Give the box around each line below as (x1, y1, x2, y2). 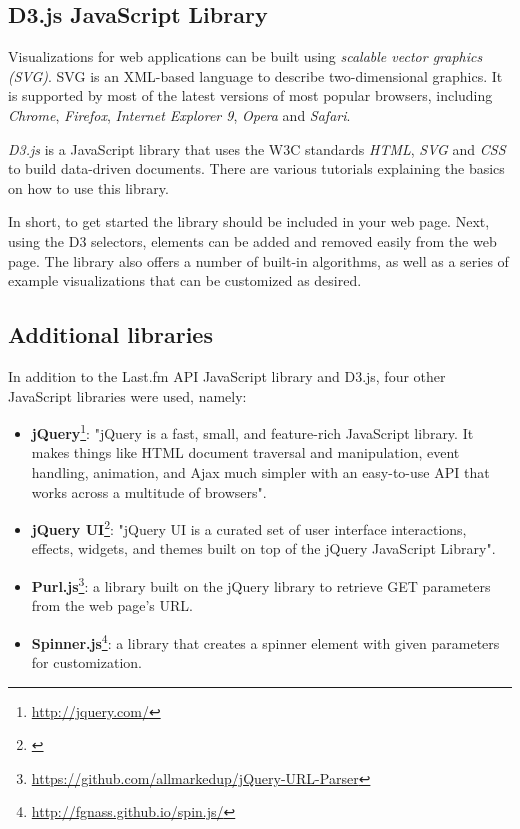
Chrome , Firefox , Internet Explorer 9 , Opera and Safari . (8, 104, 351, 125)
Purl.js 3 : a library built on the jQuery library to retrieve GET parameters (31, 573, 491, 596)
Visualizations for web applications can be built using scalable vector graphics (8, 46, 483, 67)
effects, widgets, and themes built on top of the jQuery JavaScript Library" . (31, 538, 496, 559)
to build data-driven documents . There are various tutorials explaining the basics (8, 158, 505, 179)
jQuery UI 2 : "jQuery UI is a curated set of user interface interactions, (31, 516, 467, 539)
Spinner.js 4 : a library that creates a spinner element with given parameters (31, 629, 500, 653)
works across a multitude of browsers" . (31, 481, 267, 502)
